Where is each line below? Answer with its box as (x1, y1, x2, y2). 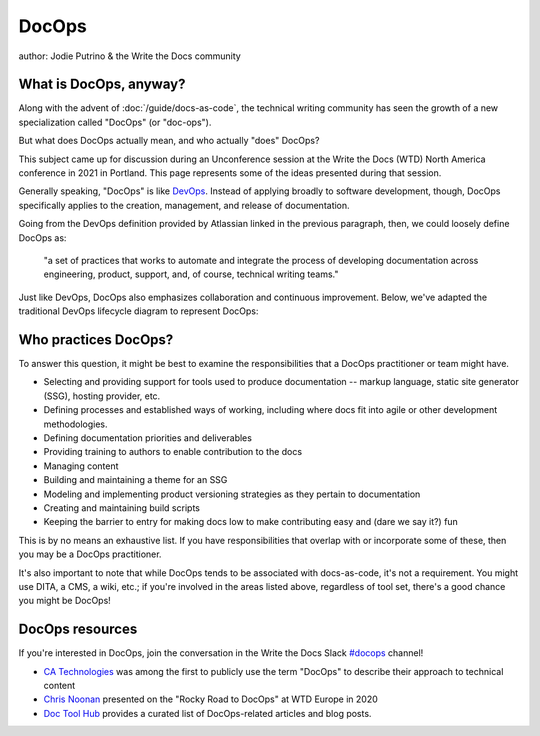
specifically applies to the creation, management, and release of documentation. (18, 199, 350, 211)
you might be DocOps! (18, 595, 112, 607)
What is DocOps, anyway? (18, 76, 186, 93)
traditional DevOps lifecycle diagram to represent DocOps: (18, 305, 259, 317)
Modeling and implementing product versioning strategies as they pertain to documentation (43, 488, 421, 500)
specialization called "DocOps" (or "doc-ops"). (18, 116, 212, 128)
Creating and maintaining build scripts (43, 501, 200, 514)
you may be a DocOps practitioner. (18, 548, 162, 560)
